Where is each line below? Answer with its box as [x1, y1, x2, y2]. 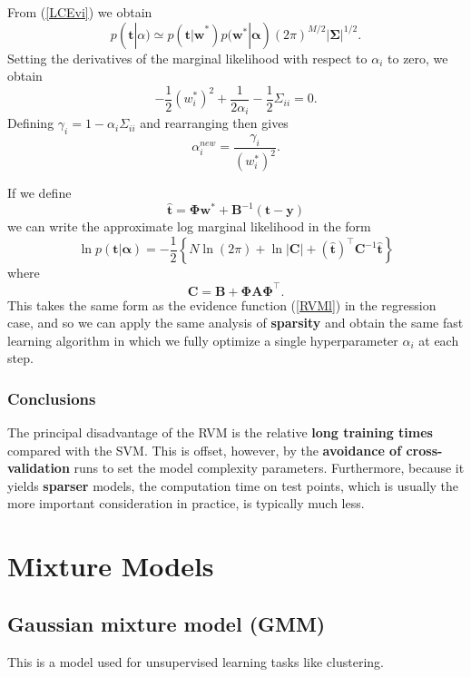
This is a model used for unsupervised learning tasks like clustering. [7, 652, 384, 671]
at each [418, 330, 459, 349]
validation [7, 458, 70, 477]
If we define [7, 183, 72, 202]
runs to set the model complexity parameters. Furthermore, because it [74, 458, 465, 477]
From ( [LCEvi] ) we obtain [7, 3, 152, 21]
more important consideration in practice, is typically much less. [7, 494, 365, 513]
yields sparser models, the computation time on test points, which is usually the [7, 476, 459, 495]
